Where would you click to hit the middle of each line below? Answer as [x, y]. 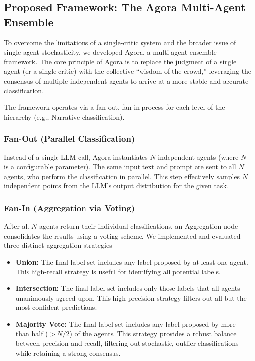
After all [17, 226]
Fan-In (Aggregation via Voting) [70, 207]
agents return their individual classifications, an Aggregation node [139, 226]
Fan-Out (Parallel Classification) [70, 138]
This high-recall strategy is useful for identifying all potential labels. [118, 271]
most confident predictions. [56, 307]
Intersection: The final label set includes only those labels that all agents [128, 288]
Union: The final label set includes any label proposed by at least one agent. [132, 261]
